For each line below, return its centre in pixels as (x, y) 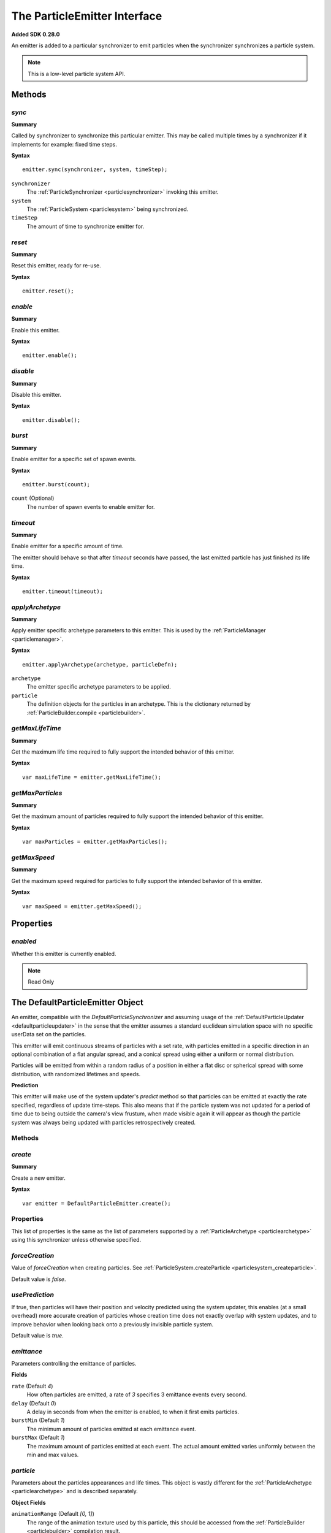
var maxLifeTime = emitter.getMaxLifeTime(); (92, 777)
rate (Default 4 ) (32, 1386)
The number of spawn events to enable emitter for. (91, 507)
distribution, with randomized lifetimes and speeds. (76, 1074)
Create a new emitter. (38, 1178)
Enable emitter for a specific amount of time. (67, 546)
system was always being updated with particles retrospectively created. (104, 1122)
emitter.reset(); (48, 291)
